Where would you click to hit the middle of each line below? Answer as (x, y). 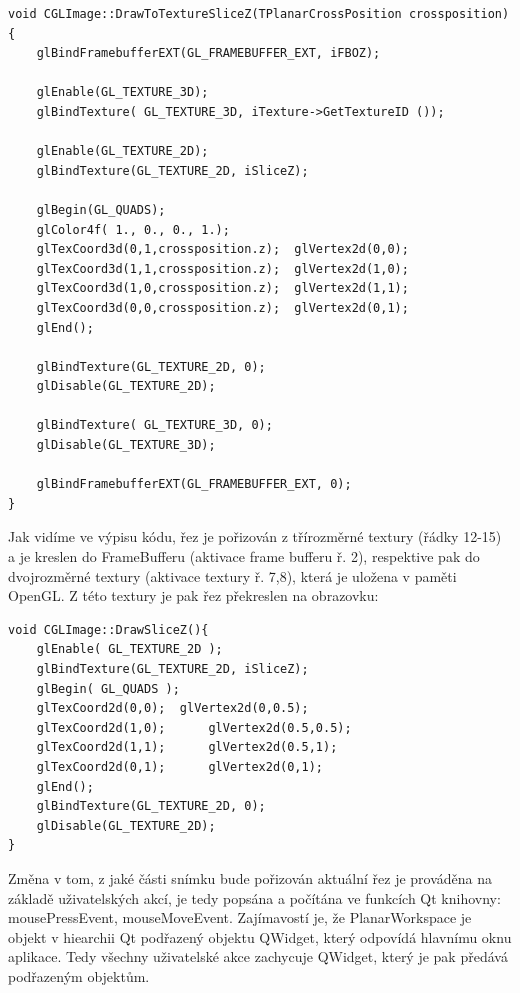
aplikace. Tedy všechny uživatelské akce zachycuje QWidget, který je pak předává (258, 956)
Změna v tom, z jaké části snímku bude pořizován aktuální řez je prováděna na (250, 877)
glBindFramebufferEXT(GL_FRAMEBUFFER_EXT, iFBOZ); (208, 53)
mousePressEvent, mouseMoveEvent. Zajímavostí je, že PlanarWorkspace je (240, 917)
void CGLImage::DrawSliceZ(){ (108, 629)
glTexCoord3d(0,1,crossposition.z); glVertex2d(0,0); (222, 249)
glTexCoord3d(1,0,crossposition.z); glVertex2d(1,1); (222, 288)
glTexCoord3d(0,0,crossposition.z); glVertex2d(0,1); (222, 307)
